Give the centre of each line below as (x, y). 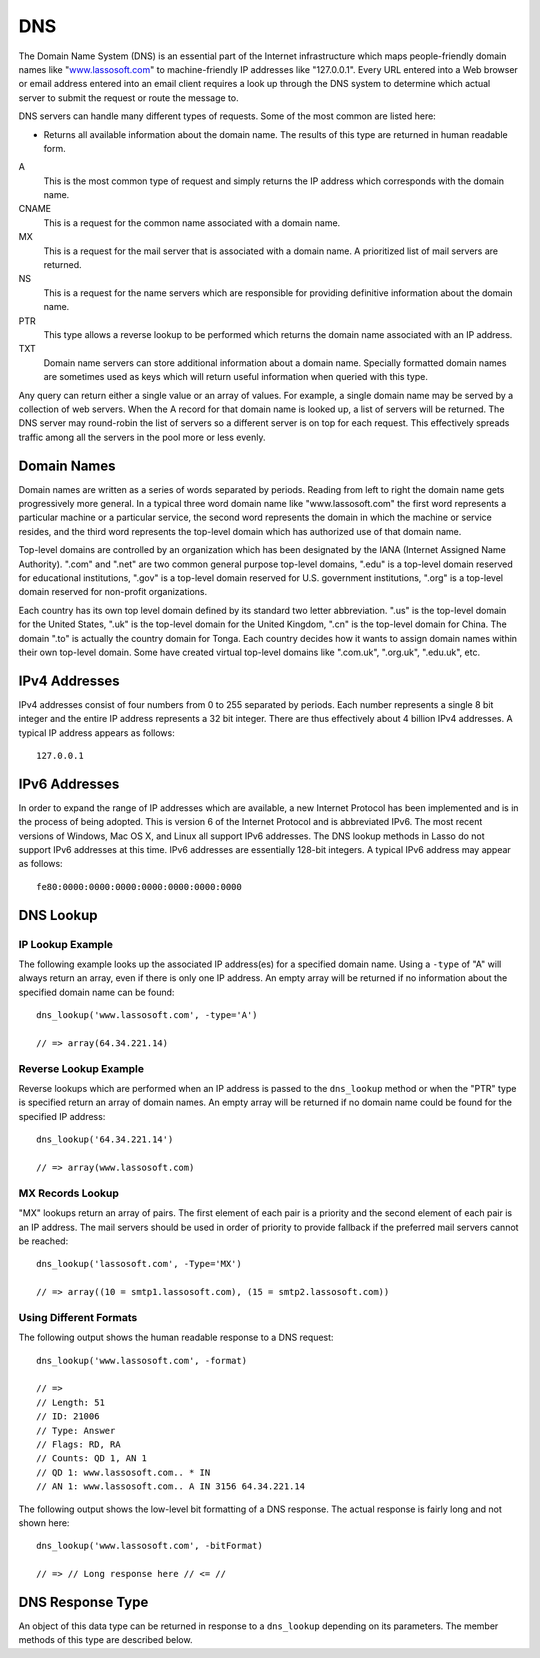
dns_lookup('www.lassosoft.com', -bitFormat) (150, 1546)
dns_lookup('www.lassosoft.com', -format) (142, 1360)
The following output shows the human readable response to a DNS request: (176, 1337)
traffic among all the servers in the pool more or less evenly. (142, 437)
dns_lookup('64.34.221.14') (105, 1139)
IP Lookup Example (66, 944)
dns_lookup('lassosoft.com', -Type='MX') (139, 1264)
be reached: (43, 1241)
